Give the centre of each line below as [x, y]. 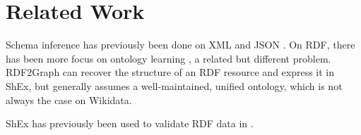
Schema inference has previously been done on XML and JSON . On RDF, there [180, 45]
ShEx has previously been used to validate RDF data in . [130, 123]
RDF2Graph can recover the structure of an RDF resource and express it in [170, 72]
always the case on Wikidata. [69, 99]
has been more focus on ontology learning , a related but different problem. [168, 58]
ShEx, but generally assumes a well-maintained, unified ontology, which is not [174, 85]
